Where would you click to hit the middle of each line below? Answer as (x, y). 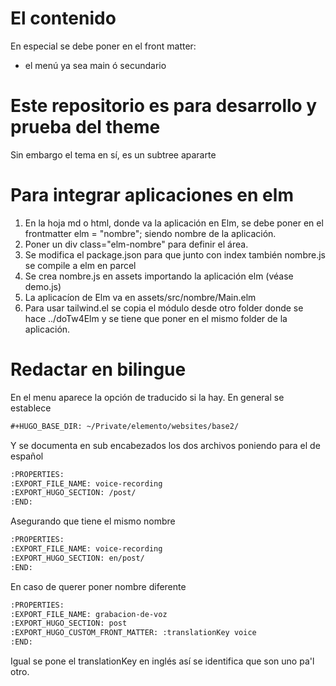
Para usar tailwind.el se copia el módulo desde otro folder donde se (164, 308)
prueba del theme (85, 127)
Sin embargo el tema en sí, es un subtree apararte (113, 154)
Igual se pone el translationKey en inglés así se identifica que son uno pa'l (162, 661)
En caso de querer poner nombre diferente (98, 586)
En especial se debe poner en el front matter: (103, 46)
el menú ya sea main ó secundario (95, 65)
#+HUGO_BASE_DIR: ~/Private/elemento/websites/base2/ (125, 426)
